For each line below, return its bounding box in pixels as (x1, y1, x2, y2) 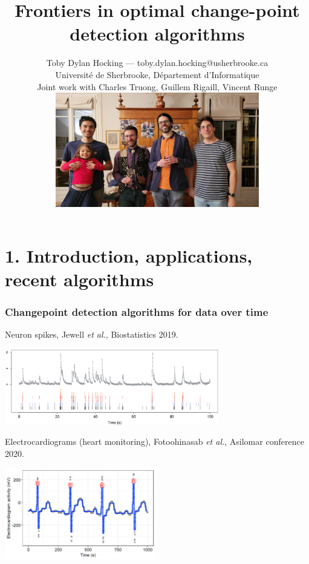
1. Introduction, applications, (5, 243, 253, 267)
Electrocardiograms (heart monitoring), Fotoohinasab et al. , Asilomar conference (5, 435, 304, 448)
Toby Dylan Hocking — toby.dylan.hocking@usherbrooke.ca (46, 56, 268, 69)
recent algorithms (5, 266, 154, 291)
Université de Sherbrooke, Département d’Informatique (55, 68, 259, 80)
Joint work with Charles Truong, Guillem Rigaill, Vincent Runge (37, 80, 278, 93)
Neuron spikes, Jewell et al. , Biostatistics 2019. (5, 328, 178, 341)
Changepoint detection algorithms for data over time (5, 304, 268, 319)
